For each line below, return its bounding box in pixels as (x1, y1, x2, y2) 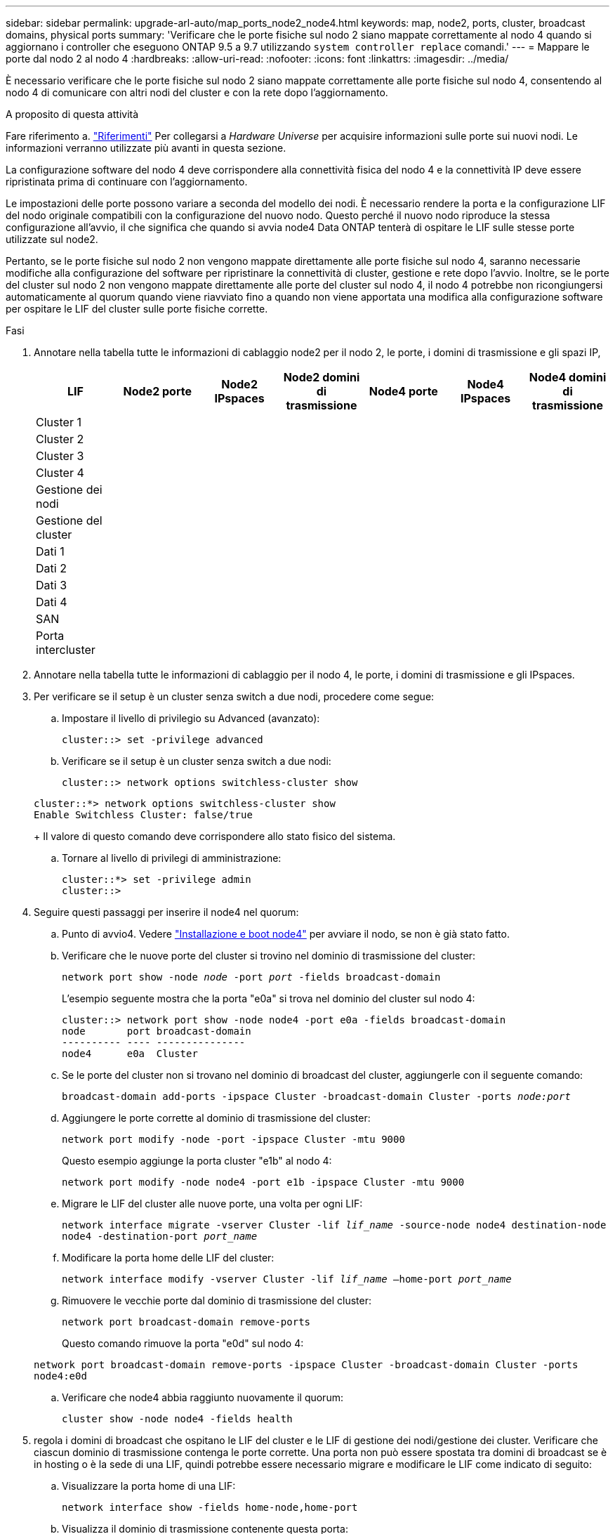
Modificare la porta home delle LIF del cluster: (62, 1252, 275, 1264)
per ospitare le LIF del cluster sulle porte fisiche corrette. (6, 303, 268, 315)
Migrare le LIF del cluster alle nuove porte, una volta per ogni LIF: (62, 1198, 363, 1209)
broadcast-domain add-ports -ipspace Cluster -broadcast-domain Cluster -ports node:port (62, 1091, 571, 1102)
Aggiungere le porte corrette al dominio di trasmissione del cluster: (62, 1112, 371, 1124)
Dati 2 (36, 561, 67, 575)
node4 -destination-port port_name (62, 1231, 258, 1242)
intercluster (36, 643, 95, 657)
